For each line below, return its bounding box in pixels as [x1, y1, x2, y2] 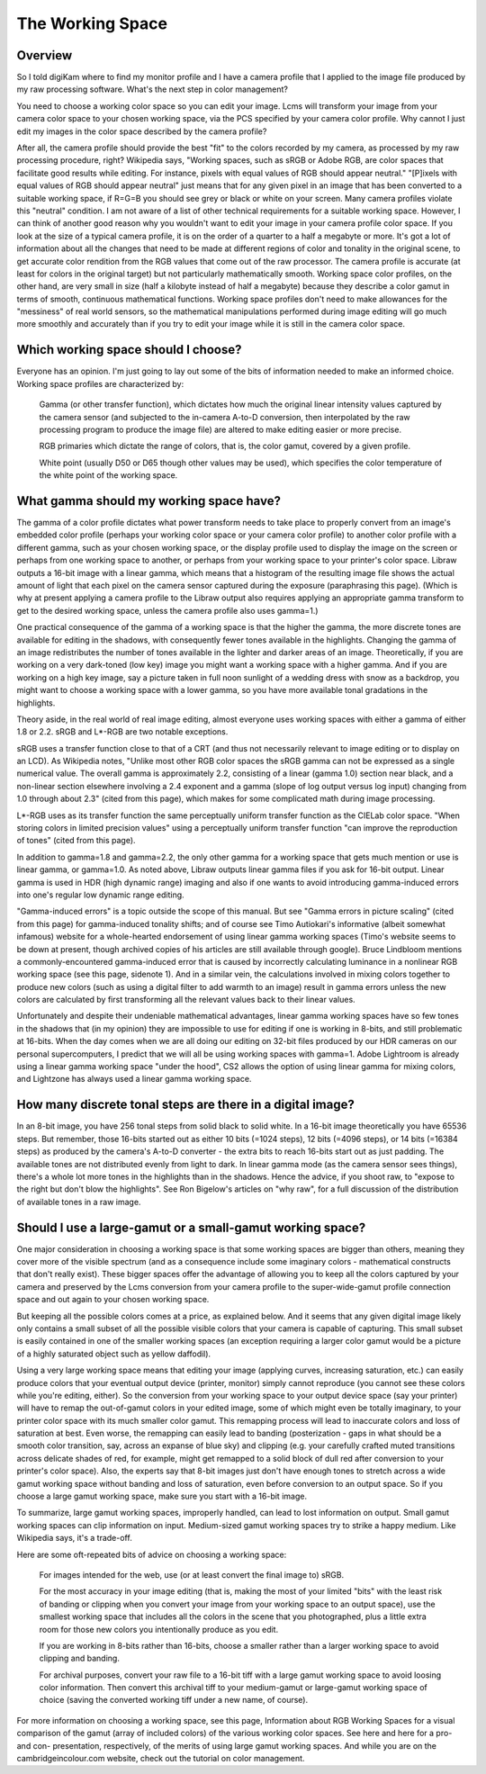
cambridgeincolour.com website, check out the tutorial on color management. [16, 1753, 305, 1764]
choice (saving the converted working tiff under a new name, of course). [39, 1695, 309, 1706]
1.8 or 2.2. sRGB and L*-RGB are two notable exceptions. [16, 726, 229, 737]
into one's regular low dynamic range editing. [16, 889, 184, 900]
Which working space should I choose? [16, 342, 242, 357]
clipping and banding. [39, 1652, 121, 1664]
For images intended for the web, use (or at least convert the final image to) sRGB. [39, 1569, 345, 1580]
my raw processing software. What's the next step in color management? [16, 84, 288, 95]
